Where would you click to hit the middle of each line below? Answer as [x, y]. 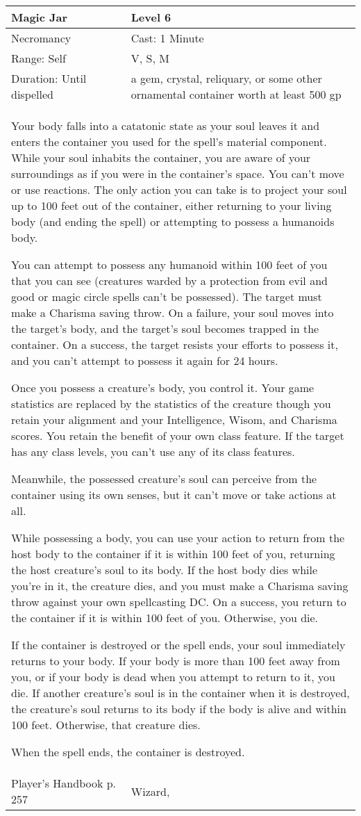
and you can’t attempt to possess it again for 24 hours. [145, 360]
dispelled [32, 94]
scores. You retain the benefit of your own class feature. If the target [178, 435]
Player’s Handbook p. [64, 783]
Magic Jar [40, 17]
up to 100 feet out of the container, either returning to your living [171, 205]
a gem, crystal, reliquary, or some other [226, 78]
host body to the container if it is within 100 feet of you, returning [173, 554]
